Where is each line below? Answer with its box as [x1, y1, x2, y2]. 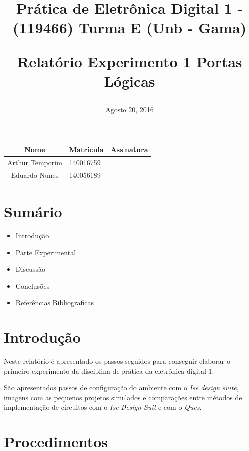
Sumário [4, 201, 62, 221]
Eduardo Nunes [11, 169, 59, 180]
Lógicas [104, 70, 155, 91]
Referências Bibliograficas [15, 297, 94, 308]
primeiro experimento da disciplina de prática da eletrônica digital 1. [4, 365, 214, 376]
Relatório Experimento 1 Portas [17, 51, 242, 71]
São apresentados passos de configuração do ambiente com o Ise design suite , [4, 382, 239, 393]
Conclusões [15, 280, 50, 291]
